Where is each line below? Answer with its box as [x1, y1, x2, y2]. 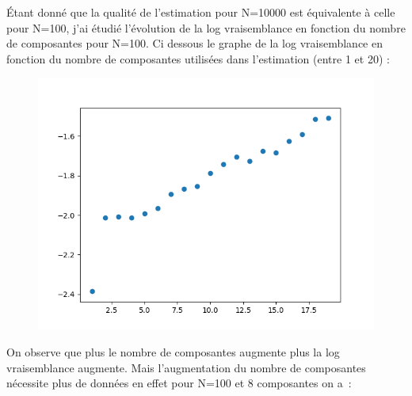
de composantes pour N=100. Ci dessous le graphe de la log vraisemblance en [6, 35, 383, 51]
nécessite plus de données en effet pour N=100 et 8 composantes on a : [6, 375, 352, 391]
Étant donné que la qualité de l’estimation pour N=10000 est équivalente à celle [6, 4, 395, 20]
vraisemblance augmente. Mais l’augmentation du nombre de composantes [6, 359, 366, 375]
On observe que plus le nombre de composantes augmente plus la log [6, 343, 340, 360]
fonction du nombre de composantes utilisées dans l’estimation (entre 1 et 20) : [6, 50, 390, 67]
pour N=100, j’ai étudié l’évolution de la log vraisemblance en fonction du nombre [6, 19, 406, 36]
